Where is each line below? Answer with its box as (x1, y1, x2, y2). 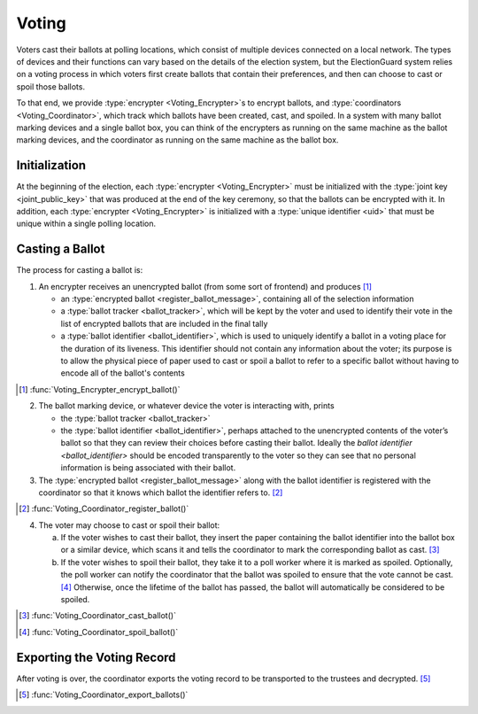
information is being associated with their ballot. (60, 462, 236, 473)
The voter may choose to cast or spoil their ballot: (38, 519, 220, 531)
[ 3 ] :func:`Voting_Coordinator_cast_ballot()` (19, 610, 177, 621)
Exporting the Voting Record (16, 649, 176, 664)
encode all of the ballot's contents (60, 368, 185, 378)
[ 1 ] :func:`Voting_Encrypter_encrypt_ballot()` (19, 384, 181, 394)
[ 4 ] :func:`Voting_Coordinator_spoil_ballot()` (19, 626, 179, 637)
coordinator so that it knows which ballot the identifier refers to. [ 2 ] (38, 487, 283, 498)
